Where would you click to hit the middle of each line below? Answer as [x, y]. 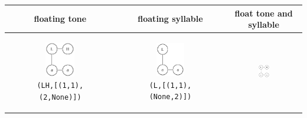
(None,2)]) [170, 97]
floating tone [60, 19]
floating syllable [170, 19]
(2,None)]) [60, 97]
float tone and [264, 13]
